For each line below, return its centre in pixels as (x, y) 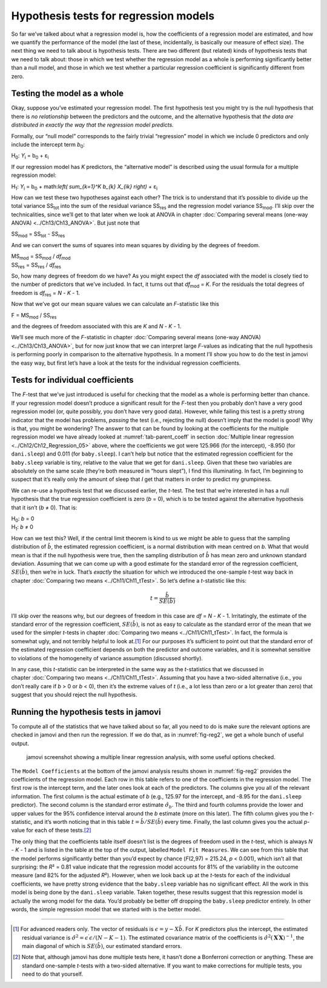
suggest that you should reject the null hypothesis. (74, 695)
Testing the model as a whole (68, 94)
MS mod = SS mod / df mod (41, 257)
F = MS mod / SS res (34, 316)
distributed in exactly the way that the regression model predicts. (92, 125)
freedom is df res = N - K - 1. (45, 293)
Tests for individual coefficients (72, 380)
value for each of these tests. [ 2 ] (51, 831)
